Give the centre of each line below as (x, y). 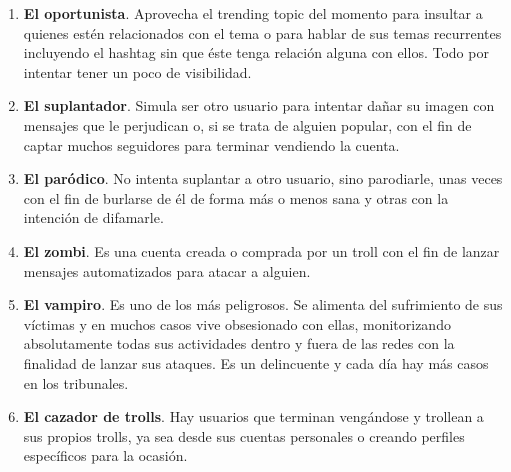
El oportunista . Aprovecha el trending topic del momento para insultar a (253, 13)
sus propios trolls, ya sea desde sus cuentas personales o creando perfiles (244, 435)
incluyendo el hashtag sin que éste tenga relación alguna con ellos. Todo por (256, 52)
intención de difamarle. (93, 217)
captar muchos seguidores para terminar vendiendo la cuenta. (211, 144)
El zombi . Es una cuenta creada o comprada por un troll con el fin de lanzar (261, 250)
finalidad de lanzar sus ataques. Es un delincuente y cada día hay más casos (256, 362)
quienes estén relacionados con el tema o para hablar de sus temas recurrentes (262, 32)
